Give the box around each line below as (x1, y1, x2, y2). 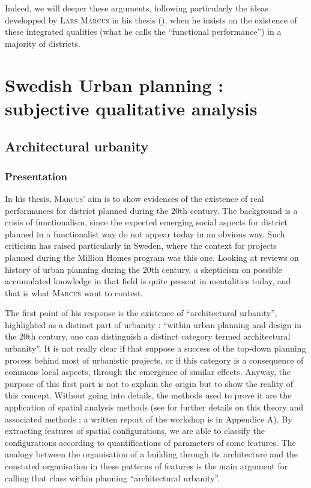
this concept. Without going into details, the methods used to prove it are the (5, 389, 292, 401)
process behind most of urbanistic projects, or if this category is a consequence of (5, 353, 304, 366)
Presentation (5, 168, 68, 183)
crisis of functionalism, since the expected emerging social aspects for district (5, 216, 288, 228)
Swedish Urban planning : (5, 72, 224, 97)
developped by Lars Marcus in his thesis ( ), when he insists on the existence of (5, 13, 297, 26)
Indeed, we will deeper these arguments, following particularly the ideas (5, 2, 268, 14)
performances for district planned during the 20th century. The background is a (5, 204, 298, 216)
